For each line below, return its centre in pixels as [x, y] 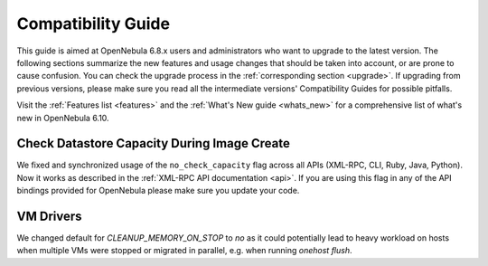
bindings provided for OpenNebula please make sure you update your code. [158, 191]
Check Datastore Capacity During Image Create [154, 143]
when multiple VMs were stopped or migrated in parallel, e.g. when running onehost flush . [184, 251]
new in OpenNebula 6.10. [63, 118]
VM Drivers [49, 216]
